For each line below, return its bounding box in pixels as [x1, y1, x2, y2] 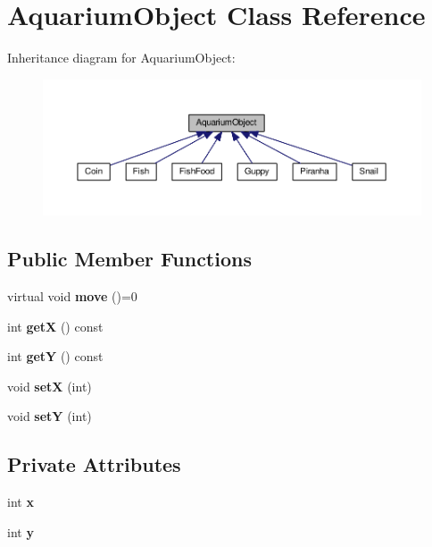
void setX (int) [7, 376, 92, 395]
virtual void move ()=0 [7, 287, 137, 306]
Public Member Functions [7, 245, 252, 273]
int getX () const [7, 316, 104, 335]
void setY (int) [7, 407, 92, 425]
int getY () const [7, 347, 104, 366]
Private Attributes [7, 450, 181, 478]
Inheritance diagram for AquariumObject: [7, 48, 236, 67]
